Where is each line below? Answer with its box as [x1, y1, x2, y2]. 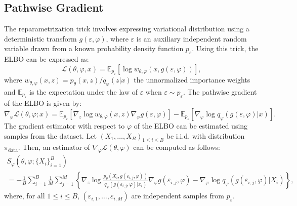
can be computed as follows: [133, 142, 220, 152]
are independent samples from [131, 190, 224, 201]
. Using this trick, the [192, 43, 259, 54]
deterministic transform [4, 33, 77, 44]
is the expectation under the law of [29, 86, 138, 97]
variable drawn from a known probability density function [4, 43, 184, 54]
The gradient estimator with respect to [4, 120, 125, 131]
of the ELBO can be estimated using [134, 120, 248, 131]
